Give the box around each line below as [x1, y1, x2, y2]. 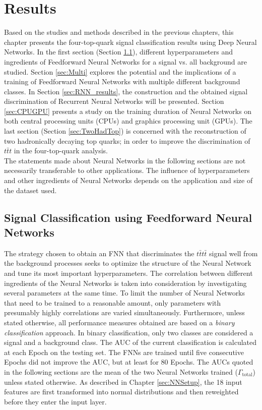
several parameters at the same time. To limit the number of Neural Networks [4, 287, 245, 298]
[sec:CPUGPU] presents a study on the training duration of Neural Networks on [4, 105, 252, 116]
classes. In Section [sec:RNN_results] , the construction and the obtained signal [4, 86, 248, 96]
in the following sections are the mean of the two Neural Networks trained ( [4, 366, 238, 377]
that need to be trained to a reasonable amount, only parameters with [4, 297, 221, 308]
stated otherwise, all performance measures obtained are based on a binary [4, 317, 235, 327]
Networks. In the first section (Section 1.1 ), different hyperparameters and [4, 46, 233, 57]
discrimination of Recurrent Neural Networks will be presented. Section [4, 96, 224, 106]
